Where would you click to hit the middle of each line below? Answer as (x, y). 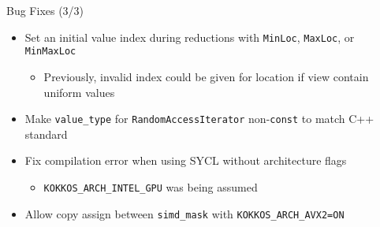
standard (46, 134)
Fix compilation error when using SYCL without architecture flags (186, 160)
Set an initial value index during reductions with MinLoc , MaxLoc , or (190, 37)
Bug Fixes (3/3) (45, 10)
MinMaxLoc (50, 52)
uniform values (79, 92)
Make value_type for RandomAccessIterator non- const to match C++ (199, 119)
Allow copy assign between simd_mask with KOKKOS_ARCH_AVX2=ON (184, 213)
